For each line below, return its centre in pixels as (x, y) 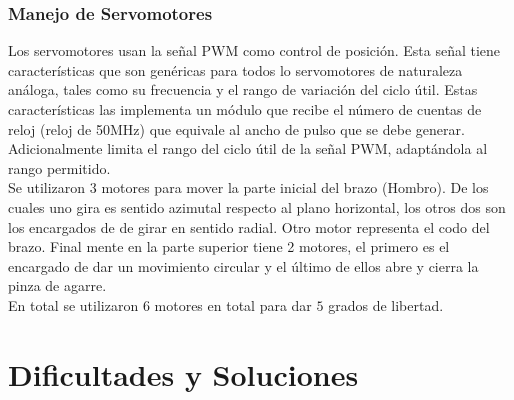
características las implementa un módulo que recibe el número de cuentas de (245, 109)
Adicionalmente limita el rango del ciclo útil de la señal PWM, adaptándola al (248, 148)
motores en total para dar (233, 304)
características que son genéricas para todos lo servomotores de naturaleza (235, 69)
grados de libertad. (386, 304)
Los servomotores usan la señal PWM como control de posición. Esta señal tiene (254, 50)
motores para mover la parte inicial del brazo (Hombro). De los (295, 187)
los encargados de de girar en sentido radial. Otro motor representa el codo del (249, 226)
